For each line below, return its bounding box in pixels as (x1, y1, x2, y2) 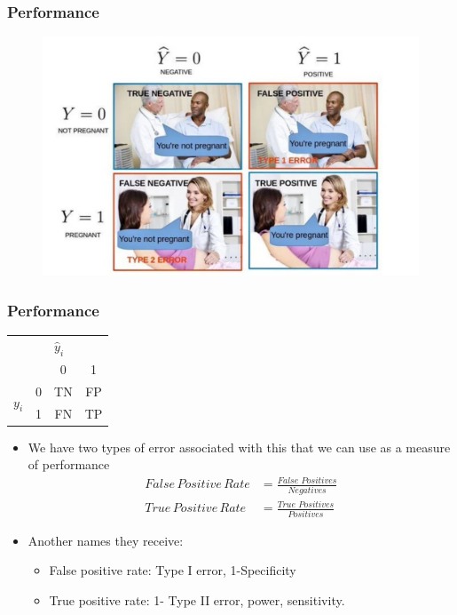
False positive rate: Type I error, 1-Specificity (49, 561, 296, 579)
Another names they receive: (28, 531, 184, 549)
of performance (28, 455, 110, 474)
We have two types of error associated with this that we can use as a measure (28, 437, 451, 456)
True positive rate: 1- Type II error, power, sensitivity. (49, 590, 345, 609)
